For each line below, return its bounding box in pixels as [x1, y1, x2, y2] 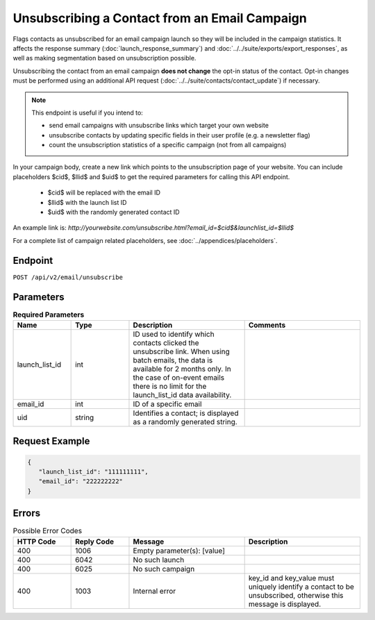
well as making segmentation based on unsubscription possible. [12, 54, 197, 62]
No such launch [133, 555, 185, 564]
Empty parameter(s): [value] [133, 546, 226, 555]
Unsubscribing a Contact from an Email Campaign [12, 10, 307, 26]
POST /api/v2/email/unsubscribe [12, 273, 123, 281]
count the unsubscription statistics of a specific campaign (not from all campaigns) [49, 141, 287, 149]
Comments [248, 320, 286, 330]
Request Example [12, 435, 90, 447]
